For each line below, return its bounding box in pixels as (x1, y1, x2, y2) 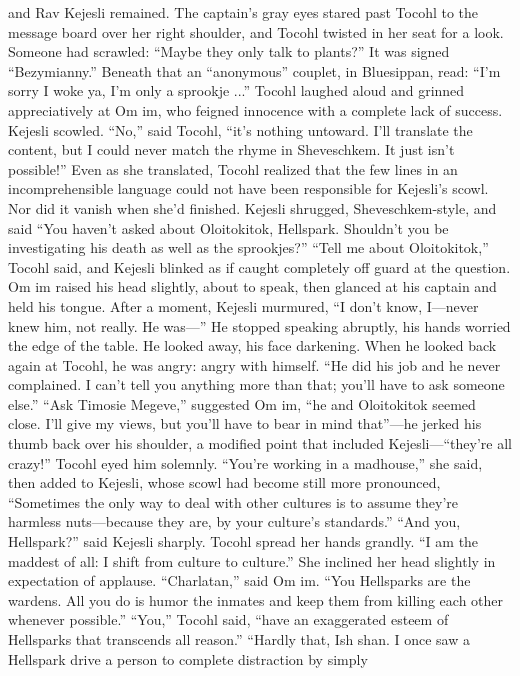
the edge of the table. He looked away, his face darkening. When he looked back (8, 335, 497, 356)
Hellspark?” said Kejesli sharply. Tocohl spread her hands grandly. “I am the (8, 531, 479, 552)
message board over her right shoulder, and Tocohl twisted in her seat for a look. (8, 21, 504, 42)
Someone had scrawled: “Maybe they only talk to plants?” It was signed (8, 41, 450, 62)
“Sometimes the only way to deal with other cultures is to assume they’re (8, 491, 459, 512)
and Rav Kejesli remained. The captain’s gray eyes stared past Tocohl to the (8, 2, 479, 22)
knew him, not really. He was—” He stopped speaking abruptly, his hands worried (8, 315, 511, 336)
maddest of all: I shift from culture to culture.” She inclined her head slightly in (8, 550, 496, 571)
